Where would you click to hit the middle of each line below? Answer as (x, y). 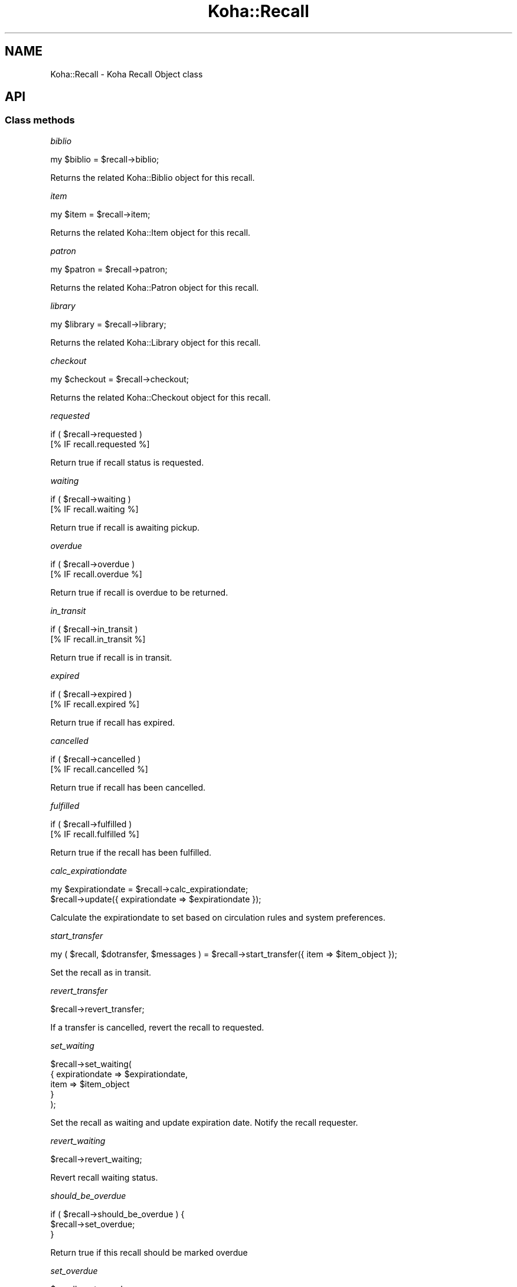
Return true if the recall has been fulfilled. (131, 852)
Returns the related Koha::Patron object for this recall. (155, 287)
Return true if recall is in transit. (111, 657)
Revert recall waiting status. (104, 1177)
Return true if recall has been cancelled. (128, 787)
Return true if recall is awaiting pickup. (125, 527)
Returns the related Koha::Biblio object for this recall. (153, 177)
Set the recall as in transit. (101, 972)
